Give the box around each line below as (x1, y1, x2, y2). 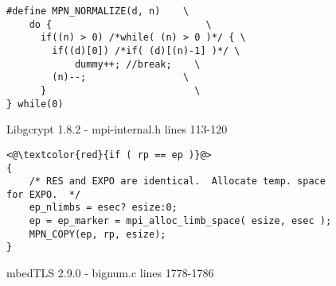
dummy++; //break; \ (74, 58, 201, 70)
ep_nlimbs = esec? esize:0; (29, 202, 178, 214)
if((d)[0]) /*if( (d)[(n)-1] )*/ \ (52, 44, 240, 56)
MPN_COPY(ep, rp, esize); (29, 228, 166, 240)
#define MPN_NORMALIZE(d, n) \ (6, 6, 189, 17)
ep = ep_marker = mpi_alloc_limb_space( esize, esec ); (29, 215, 332, 227)
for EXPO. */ (6, 188, 81, 200)
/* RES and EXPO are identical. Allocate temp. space (29, 176, 326, 187)
